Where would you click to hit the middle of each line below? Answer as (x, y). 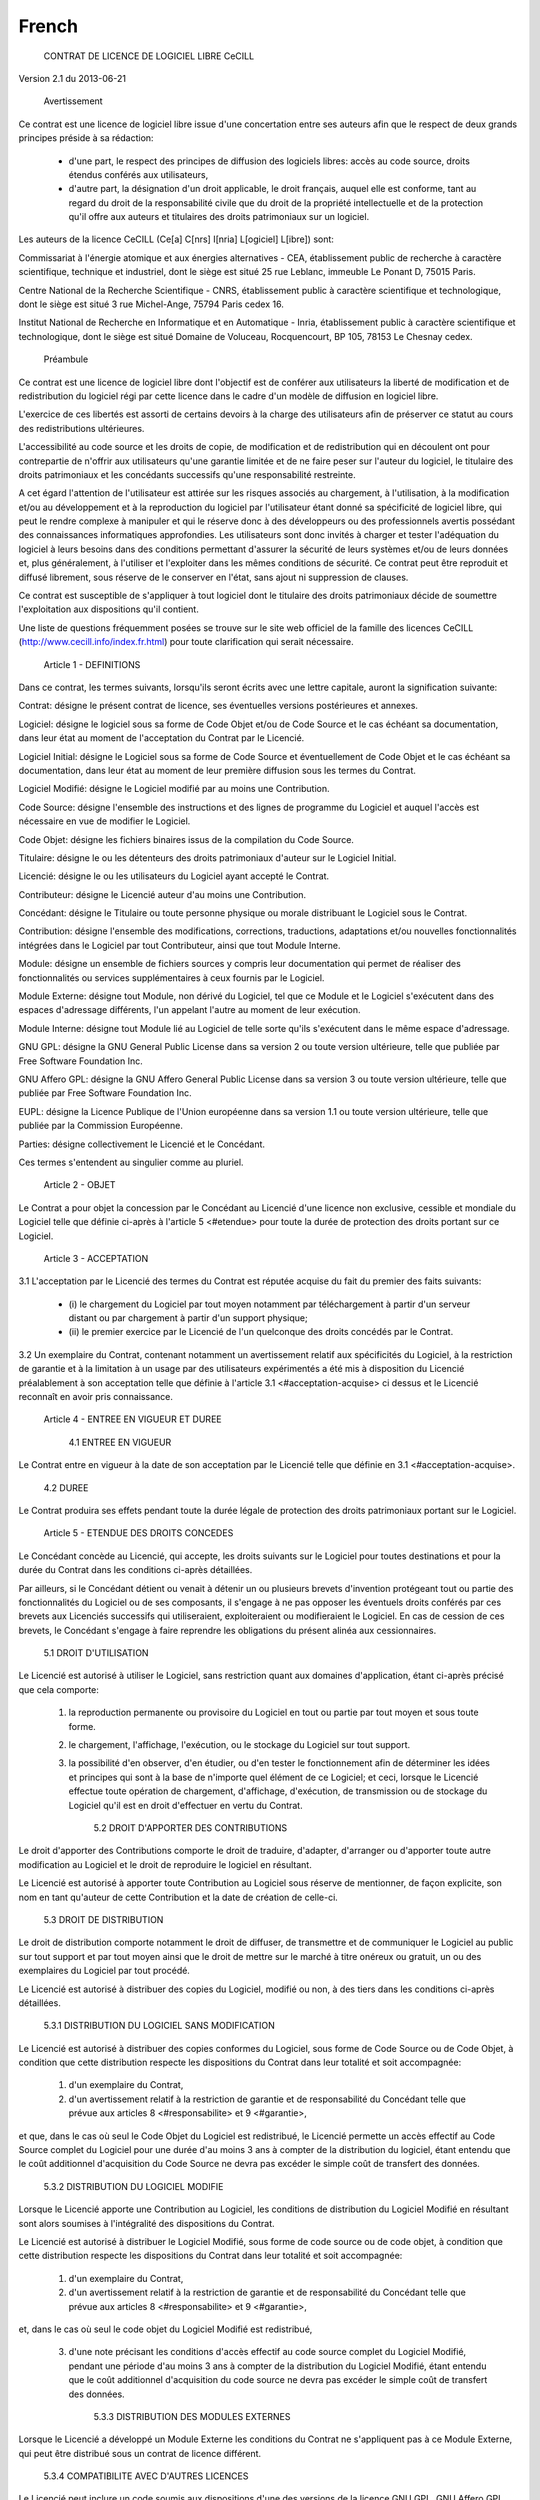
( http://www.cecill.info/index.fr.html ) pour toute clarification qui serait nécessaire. (186, 642)
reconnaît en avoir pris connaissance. (96, 1397)
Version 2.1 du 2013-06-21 (72, 78)
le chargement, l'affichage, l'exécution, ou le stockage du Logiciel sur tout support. (239, 1745)
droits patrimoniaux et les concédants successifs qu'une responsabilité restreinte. (187, 474)
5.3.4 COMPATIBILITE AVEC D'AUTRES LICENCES (146, 2476)
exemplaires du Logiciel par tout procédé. (104, 1971)
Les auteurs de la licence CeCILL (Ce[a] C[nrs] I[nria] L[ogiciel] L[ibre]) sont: (176, 239)
